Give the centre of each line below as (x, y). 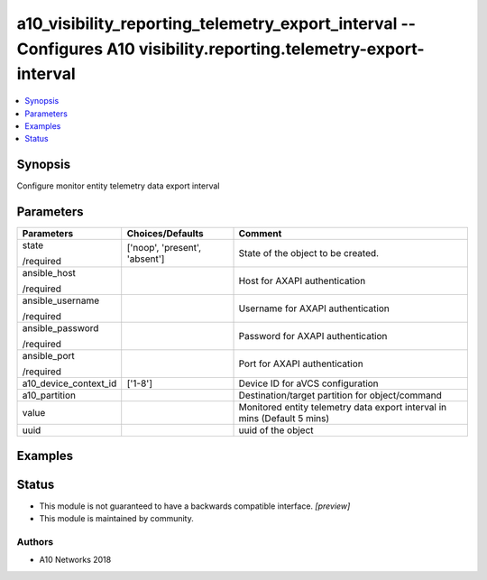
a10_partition (49, 395)
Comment (260, 234)
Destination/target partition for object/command (340, 395)
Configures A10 (76, 49)
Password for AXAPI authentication (313, 336)
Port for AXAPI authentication (301, 364)
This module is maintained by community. (116, 519)
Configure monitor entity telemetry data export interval (118, 186)
